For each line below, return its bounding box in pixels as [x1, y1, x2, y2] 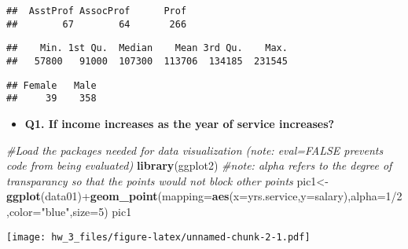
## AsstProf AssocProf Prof [6, 5, 187, 16]
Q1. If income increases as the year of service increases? [24, 115, 335, 131]
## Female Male [6, 79, 97, 91]
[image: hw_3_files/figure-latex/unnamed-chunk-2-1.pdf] [6, 231, 311, 243]
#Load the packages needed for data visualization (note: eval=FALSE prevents [6, 141, 384, 158]
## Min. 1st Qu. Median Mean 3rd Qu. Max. [6, 42, 288, 54]
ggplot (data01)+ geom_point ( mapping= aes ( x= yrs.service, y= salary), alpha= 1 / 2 [6, 188, 402, 204]
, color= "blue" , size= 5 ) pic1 [6, 203, 132, 219]
